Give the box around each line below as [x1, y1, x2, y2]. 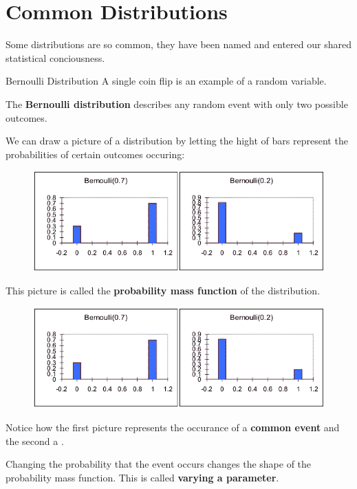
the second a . [6, 433, 64, 448]
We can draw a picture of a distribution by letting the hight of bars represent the [6, 133, 348, 148]
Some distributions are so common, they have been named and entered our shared [6, 37, 351, 52]
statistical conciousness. [6, 50, 105, 65]
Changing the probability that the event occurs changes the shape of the [6, 457, 312, 471]
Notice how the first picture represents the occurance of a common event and [6, 420, 340, 435]
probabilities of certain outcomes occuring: [6, 146, 185, 161]
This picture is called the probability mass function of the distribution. [6, 283, 321, 298]
